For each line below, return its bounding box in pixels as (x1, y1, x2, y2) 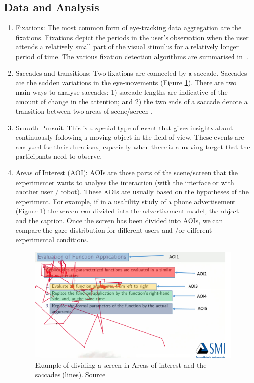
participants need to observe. (15, 151, 102, 161)
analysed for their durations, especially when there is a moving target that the (15, 141, 250, 151)
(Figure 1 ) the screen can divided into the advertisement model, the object (15, 206, 239, 216)
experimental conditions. (15, 234, 89, 245)
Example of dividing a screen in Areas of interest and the (35, 360, 207, 370)
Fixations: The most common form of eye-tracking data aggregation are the (15, 22, 242, 33)
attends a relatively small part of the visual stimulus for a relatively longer (15, 42, 239, 52)
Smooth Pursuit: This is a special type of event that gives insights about (15, 122, 233, 132)
